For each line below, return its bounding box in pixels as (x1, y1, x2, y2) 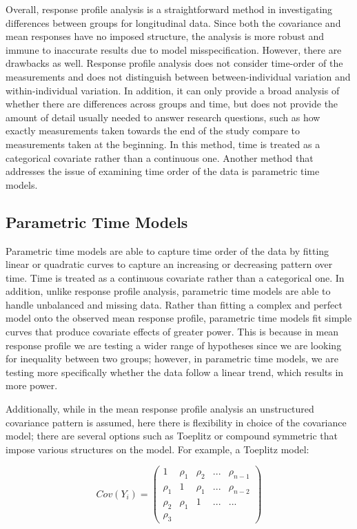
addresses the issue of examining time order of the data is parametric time (6, 164, 320, 178)
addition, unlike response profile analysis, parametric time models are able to (6, 284, 331, 298)
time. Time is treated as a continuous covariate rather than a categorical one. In (6, 270, 345, 284)
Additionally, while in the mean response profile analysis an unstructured (6, 402, 314, 416)
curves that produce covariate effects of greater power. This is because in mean (6, 324, 339, 339)
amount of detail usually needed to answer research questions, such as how (6, 110, 320, 124)
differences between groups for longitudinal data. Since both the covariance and (6, 15, 341, 30)
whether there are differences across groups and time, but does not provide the (6, 96, 338, 111)
